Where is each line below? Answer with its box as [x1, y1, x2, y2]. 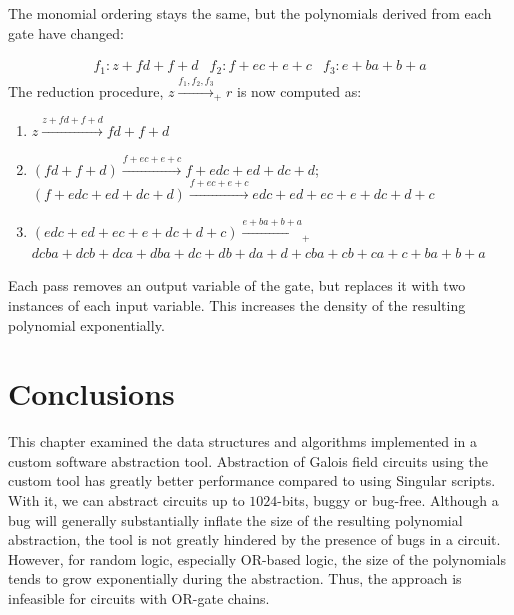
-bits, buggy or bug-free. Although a [277, 490, 499, 511]
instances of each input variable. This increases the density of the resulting [8, 294, 466, 315]
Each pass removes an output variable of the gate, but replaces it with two [8, 275, 466, 296]
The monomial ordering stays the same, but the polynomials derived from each [8, 3, 492, 23]
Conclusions [8, 373, 175, 414]
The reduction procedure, [8, 80, 164, 101]
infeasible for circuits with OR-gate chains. [8, 588, 270, 608]
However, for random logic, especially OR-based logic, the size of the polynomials [8, 548, 506, 569]
